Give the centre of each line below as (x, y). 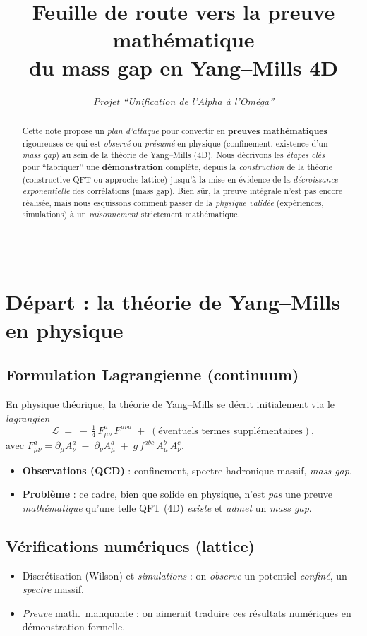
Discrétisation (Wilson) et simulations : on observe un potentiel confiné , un (185, 575)
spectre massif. (53, 589)
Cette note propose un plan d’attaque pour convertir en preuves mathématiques (175, 131)
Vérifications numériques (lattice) (130, 545)
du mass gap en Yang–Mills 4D (183, 67)
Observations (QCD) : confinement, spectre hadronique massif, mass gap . (187, 470)
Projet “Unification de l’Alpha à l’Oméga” (183, 101)
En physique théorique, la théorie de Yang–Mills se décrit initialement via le (170, 403)
